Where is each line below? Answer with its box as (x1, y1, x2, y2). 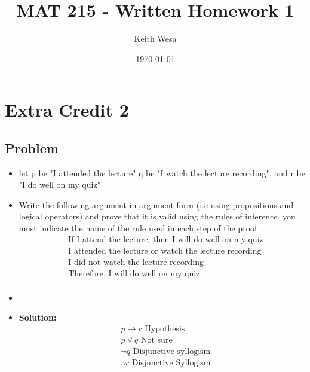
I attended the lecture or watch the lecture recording (68, 246, 262, 255)
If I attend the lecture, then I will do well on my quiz (68, 235, 263, 244)
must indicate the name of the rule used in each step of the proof (19, 222, 257, 234)
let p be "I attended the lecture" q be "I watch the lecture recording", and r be (19, 166, 306, 179)
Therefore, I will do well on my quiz (68, 269, 200, 278)
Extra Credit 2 (5, 97, 129, 122)
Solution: (19, 311, 57, 324)
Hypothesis (145, 325, 185, 334)
